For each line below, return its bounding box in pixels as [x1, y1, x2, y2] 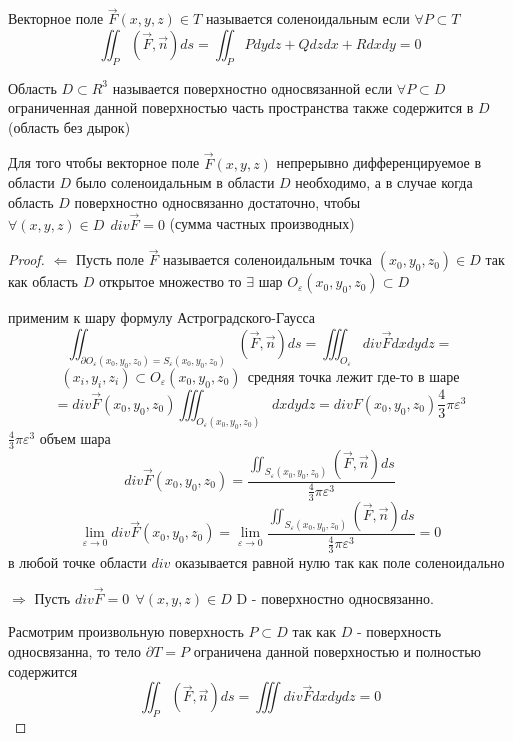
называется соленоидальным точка [163, 249, 373, 270]
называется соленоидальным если [205, 8, 410, 29]
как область [8, 271, 78, 292]
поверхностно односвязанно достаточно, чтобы [74, 191, 361, 212]
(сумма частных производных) [169, 213, 355, 234]
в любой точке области [8, 552, 147, 572]
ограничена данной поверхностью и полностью [193, 641, 482, 661]
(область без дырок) [8, 116, 131, 137]
